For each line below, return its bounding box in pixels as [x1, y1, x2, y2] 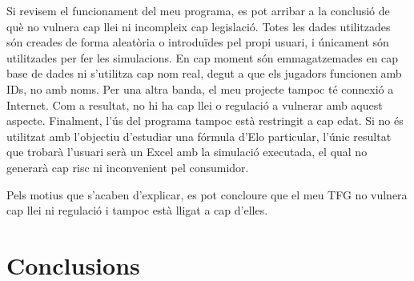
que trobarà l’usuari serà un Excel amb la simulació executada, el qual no [6, 143, 368, 160]
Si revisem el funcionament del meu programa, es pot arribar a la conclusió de [6, 2, 390, 18]
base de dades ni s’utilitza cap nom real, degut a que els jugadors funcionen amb [6, 65, 402, 82]
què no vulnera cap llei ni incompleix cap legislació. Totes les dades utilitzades [6, 18, 391, 34]
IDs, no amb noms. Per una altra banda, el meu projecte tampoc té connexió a [6, 80, 394, 97]
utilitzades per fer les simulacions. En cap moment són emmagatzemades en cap [6, 49, 399, 66]
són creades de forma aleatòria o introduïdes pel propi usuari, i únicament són [6, 34, 389, 50]
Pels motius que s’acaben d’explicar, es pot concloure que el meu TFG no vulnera [6, 186, 408, 203]
